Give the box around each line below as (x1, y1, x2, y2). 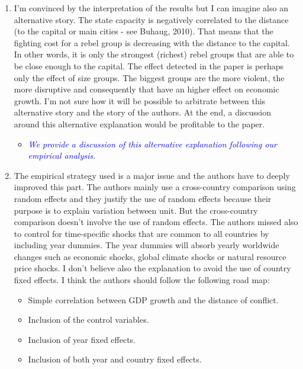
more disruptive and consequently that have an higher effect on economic (14, 83, 279, 95)
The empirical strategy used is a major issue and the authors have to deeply (14, 169, 290, 181)
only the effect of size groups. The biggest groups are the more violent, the (14, 71, 285, 84)
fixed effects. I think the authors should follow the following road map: (14, 274, 270, 286)
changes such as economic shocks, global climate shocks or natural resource (14, 250, 286, 262)
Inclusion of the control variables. (28, 313, 149, 326)
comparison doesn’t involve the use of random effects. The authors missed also (14, 216, 298, 228)
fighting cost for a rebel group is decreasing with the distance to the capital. (14, 36, 290, 49)
